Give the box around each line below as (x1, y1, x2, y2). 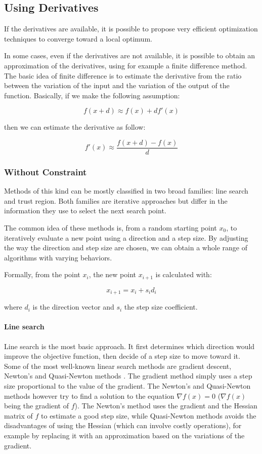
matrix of (4, 410, 33, 421)
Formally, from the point (4, 269, 80, 280)
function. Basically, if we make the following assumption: (4, 90, 180, 100)
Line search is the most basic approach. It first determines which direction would (4, 340, 255, 351)
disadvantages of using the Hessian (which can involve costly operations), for (4, 420, 242, 431)
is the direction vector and (32, 301, 114, 312)
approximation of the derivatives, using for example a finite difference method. (4, 60, 247, 70)
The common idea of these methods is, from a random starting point (4, 222, 217, 233)
